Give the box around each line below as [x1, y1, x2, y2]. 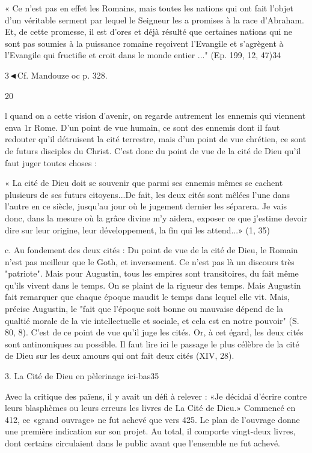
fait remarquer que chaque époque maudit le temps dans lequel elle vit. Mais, [5, 290, 290, 303]
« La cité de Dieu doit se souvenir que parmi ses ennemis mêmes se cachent [5, 176, 283, 189]
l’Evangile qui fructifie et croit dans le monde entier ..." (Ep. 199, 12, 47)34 [5, 49, 281, 61]
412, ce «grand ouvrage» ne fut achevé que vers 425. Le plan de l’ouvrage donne [5, 413, 300, 425]
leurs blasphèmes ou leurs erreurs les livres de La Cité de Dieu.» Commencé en [5, 401, 296, 414]
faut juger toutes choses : [5, 156, 97, 169]
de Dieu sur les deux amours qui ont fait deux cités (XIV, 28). [5, 349, 234, 362]
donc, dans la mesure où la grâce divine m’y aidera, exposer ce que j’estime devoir [5, 211, 307, 224]
